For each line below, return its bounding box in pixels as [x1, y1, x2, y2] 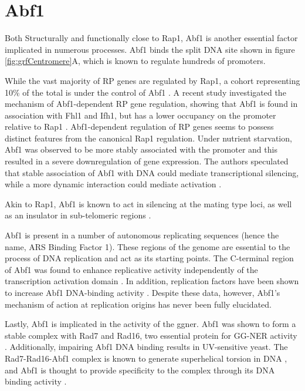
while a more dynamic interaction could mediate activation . [5, 178, 222, 190]
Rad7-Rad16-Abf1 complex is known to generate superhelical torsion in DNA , [5, 352, 287, 364]
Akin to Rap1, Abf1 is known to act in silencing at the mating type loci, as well [5, 197, 292, 210]
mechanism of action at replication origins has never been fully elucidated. [5, 298, 272, 310]
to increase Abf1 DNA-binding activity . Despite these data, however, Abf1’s [5, 286, 280, 298]
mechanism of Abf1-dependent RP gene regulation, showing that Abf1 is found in [5, 97, 298, 110]
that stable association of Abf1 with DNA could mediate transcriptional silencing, [5, 166, 299, 178]
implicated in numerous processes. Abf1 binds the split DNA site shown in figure [5, 43, 295, 55]
